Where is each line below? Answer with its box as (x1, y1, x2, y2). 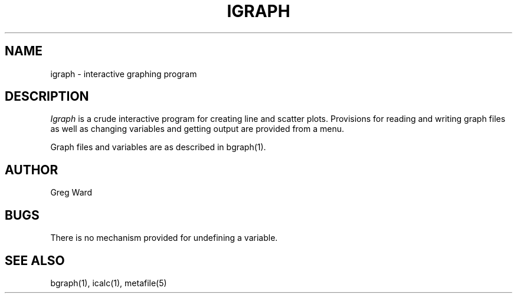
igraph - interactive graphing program (50, 68, 197, 79)
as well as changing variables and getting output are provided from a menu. (50, 124, 345, 134)
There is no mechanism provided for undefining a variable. (50, 233, 278, 243)
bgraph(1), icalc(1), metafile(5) (50, 277, 167, 288)
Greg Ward (50, 187, 93, 198)
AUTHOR (5, 162, 58, 177)
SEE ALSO (5, 253, 65, 268)
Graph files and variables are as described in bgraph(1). (50, 142, 266, 153)
